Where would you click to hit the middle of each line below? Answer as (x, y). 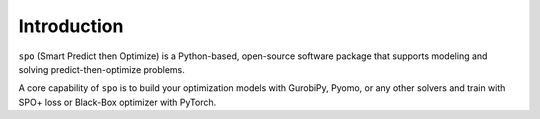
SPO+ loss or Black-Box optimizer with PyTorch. (117, 102)
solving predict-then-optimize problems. (101, 69)
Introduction (71, 26)
